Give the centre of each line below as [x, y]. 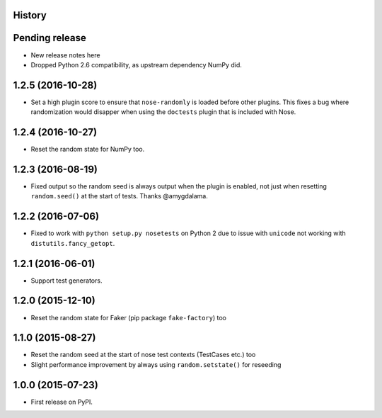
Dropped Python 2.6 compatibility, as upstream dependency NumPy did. [136, 64]
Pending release [50, 38]
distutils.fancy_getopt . [73, 243]
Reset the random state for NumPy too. [88, 149]
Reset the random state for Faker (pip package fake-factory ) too [128, 317]
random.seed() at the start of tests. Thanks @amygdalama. [119, 196]
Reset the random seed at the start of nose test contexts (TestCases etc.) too [143, 355]
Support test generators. [66, 281]
